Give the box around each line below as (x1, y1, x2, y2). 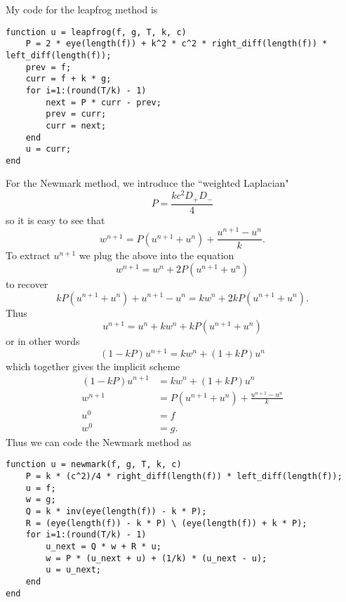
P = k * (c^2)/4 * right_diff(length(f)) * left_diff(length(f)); (25, 471, 342, 482)
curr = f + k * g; (25, 74, 112, 84)
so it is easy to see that (6, 212, 105, 227)
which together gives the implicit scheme (6, 358, 180, 373)
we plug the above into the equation (79, 248, 234, 263)
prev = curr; (46, 109, 107, 119)
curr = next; (46, 120, 107, 131)
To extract (6, 248, 51, 263)
